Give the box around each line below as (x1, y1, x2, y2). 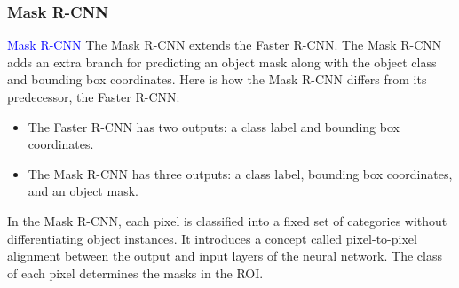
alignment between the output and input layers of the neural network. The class (7, 246, 442, 265)
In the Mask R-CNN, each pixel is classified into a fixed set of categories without (7, 211, 447, 230)
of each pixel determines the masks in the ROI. (7, 263, 264, 282)
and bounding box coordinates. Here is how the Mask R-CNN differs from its (7, 70, 427, 89)
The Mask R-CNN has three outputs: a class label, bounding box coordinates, (28, 164, 453, 183)
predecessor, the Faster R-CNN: (7, 88, 180, 105)
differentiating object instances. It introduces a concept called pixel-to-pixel (7, 229, 417, 247)
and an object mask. (28, 182, 138, 200)
